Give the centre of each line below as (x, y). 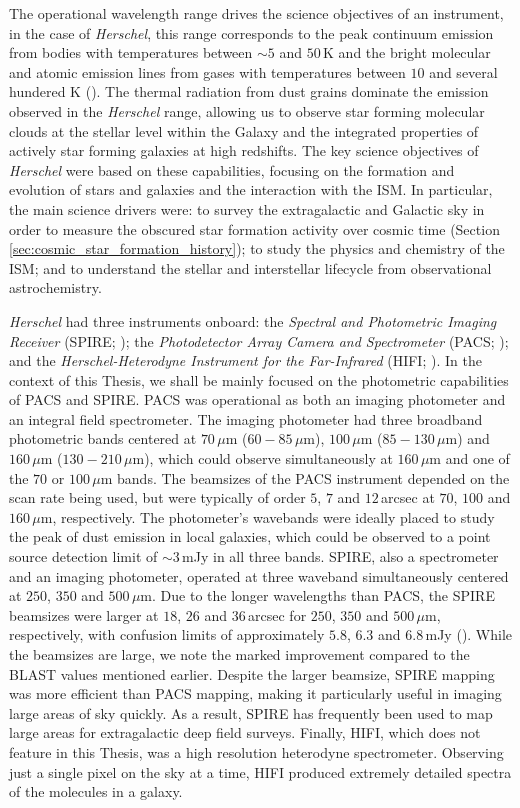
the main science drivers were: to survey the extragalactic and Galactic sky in (247, 208)
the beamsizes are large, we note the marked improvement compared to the (239, 654)
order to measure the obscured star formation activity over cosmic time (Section (254, 228)
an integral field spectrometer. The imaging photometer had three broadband (246, 418)
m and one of (469, 458)
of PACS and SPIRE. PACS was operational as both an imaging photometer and (257, 399)
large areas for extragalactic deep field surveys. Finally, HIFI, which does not (245, 732)
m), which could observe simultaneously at (262, 458)
